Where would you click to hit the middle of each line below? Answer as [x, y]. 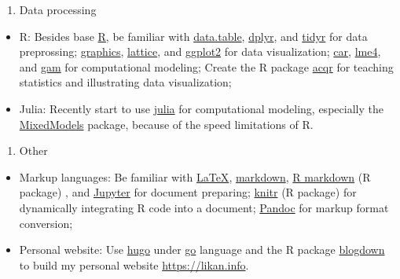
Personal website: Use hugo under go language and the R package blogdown [202, 250]
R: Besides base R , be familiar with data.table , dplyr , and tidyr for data [193, 36]
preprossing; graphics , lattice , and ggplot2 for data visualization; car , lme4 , [200, 51]
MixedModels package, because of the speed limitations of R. [166, 124]
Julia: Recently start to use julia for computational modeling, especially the [201, 108]
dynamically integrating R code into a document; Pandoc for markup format [204, 207]
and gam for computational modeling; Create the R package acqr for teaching [206, 66]
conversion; [46, 223]
